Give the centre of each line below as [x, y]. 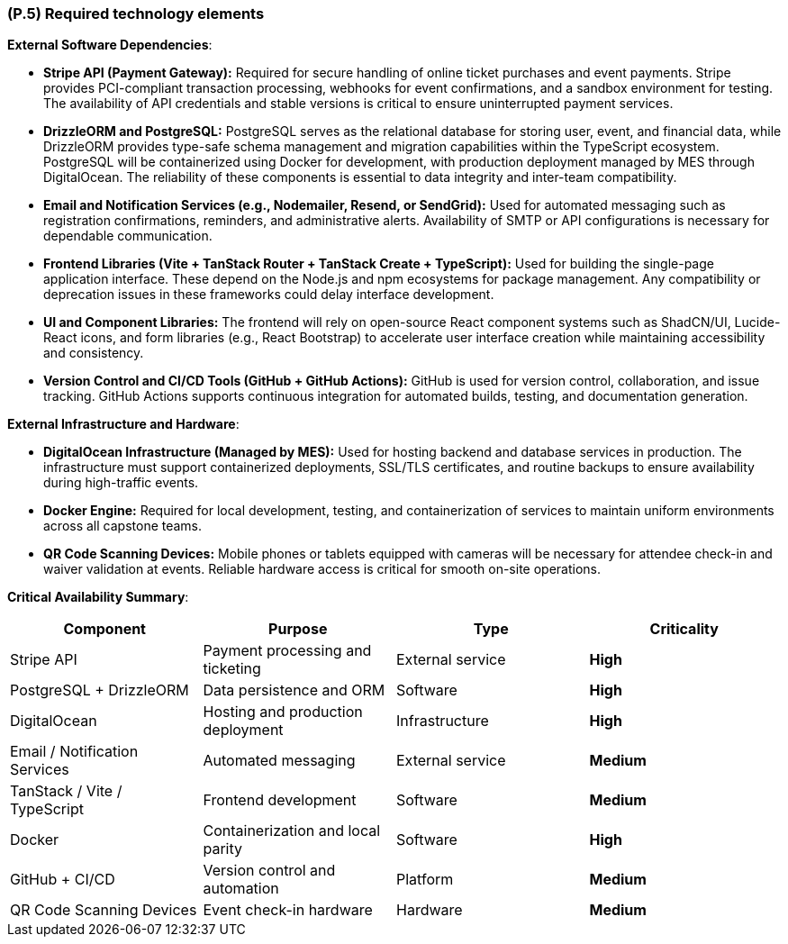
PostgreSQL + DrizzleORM [100, 690]
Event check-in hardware [288, 910]
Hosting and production [283, 712]
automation [241, 889]
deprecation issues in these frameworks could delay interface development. [269, 295]
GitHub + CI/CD [63, 880]
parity [223, 849]
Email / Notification [74, 752]
